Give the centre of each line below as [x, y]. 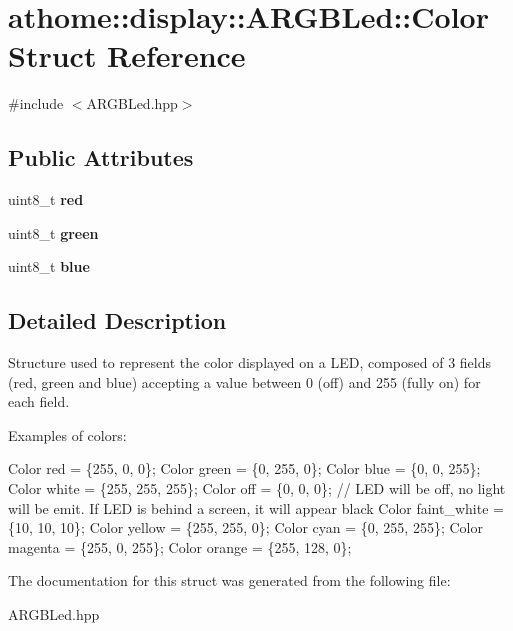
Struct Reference [127, 55]
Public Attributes [101, 157]
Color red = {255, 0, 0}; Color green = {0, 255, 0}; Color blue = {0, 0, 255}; [244, 468]
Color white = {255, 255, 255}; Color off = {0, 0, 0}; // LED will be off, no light [257, 488]
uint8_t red [46, 199]
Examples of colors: [67, 434]
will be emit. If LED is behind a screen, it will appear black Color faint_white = [256, 507]
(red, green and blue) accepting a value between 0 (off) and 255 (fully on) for [244, 381]
